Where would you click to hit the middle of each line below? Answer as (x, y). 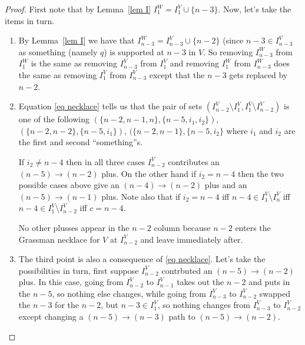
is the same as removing (74, 63)
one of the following (54, 119)
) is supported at (134, 51)
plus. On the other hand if (149, 173)
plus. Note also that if (141, 196)
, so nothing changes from (204, 305)
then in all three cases (106, 161)
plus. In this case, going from (71, 282)
